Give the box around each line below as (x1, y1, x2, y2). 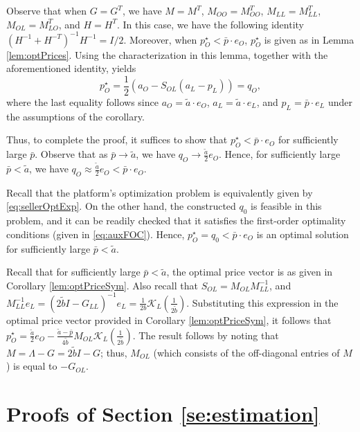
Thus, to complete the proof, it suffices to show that (6, 132, 228, 147)
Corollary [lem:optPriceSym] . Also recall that (6, 278, 198, 292)
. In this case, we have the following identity (116, 17, 304, 31)
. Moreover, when (123, 32, 197, 46)
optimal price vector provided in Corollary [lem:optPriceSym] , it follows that (6, 312, 332, 327)
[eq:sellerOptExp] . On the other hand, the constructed (6, 199, 236, 213)
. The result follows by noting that (132, 327, 279, 342)
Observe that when (6, 3, 87, 17)
